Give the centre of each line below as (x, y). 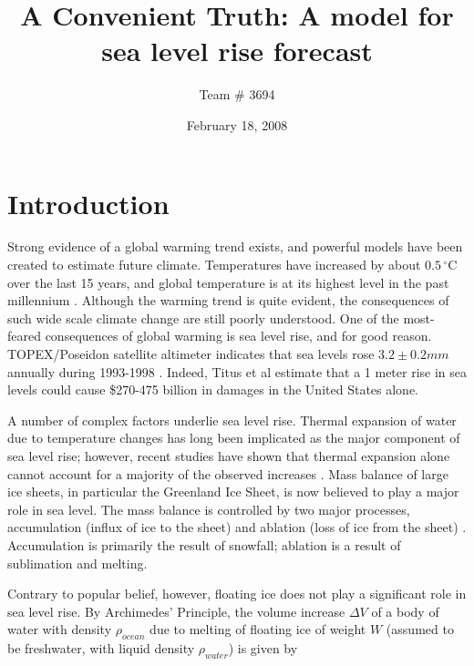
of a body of (405, 611)
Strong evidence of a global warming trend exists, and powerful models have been (235, 246)
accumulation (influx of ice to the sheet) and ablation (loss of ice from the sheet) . (237, 527)
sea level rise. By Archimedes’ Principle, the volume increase (176, 611)
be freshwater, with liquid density (101, 648)
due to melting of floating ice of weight (258, 629)
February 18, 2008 (237, 124)
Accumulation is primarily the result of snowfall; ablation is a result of (204, 544)
